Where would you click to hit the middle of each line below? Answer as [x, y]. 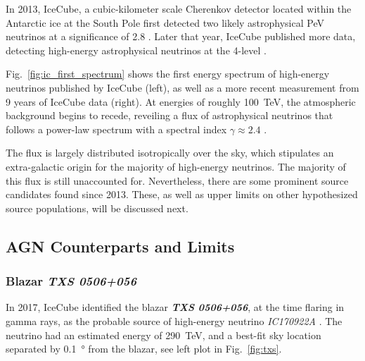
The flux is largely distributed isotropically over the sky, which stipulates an [170, 153]
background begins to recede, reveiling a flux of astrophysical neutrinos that [169, 115]
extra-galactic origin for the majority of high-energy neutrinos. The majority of [176, 166]
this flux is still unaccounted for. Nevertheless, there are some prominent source [177, 180]
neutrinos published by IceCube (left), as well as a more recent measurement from [182, 87]
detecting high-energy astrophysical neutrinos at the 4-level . [136, 50]
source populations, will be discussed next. [97, 208]
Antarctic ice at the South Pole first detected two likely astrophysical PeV [165, 22]
